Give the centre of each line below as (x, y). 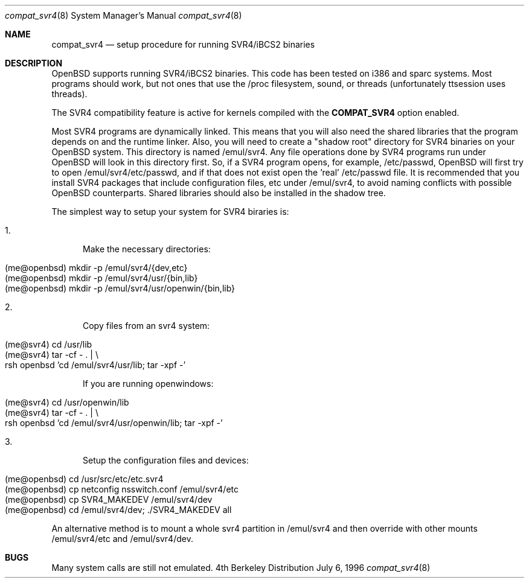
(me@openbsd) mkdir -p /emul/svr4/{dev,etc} (96, 268)
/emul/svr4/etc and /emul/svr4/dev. (122, 539)
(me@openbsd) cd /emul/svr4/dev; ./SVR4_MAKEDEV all (118, 510)
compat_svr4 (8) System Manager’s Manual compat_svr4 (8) (123, 15)
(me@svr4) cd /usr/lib (49, 344)
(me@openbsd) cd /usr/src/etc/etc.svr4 (84, 479)
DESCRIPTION (34, 63)
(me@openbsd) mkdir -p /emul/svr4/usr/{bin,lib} (101, 278)
